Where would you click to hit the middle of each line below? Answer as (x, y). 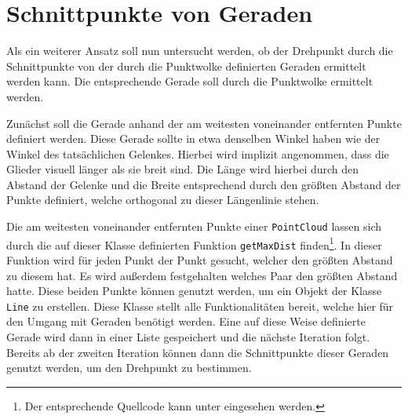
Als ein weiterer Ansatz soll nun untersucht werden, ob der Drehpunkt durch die (200, 51)
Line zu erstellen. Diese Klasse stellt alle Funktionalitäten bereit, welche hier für (200, 306)
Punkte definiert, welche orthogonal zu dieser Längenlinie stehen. (163, 200)
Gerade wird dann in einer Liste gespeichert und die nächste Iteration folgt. (188, 337)
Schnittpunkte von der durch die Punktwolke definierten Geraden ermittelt (186, 66)
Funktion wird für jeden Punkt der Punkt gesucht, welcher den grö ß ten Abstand (200, 260)
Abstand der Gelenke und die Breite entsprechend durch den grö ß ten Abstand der (204, 184)
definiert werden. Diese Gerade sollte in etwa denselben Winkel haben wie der (193, 138)
